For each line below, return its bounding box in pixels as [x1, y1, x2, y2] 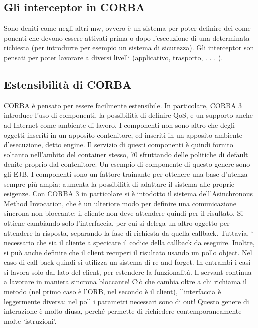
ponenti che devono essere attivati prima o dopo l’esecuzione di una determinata [4, 32, 250, 43]
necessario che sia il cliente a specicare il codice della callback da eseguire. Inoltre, [4, 237, 255, 248]
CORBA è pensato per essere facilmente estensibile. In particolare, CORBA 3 [4, 100, 242, 110]
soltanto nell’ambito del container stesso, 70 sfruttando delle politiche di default [4, 149, 248, 159]
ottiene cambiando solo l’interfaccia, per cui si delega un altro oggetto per [4, 217, 230, 228]
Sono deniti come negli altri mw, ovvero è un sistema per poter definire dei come [4, 23, 251, 33]
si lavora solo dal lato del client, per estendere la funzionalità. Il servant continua [4, 266, 252, 277]
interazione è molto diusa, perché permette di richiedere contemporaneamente [4, 306, 242, 316]
